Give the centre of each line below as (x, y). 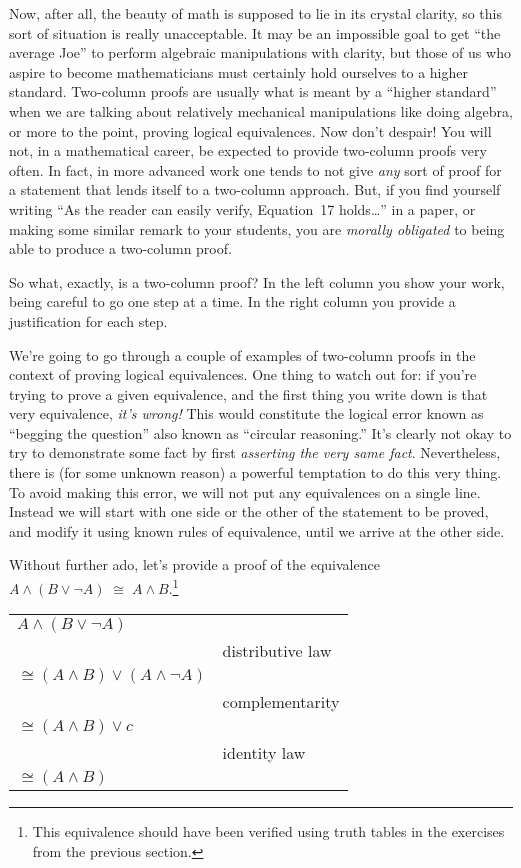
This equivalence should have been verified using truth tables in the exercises (268, 831)
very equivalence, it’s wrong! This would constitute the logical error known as (246, 413)
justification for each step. (88, 320)
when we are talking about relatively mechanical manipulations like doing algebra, (261, 110)
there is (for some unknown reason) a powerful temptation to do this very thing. (255, 472)
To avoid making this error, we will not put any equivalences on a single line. (245, 491)
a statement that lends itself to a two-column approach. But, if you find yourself (255, 189)
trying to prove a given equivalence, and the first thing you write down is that (248, 393)
